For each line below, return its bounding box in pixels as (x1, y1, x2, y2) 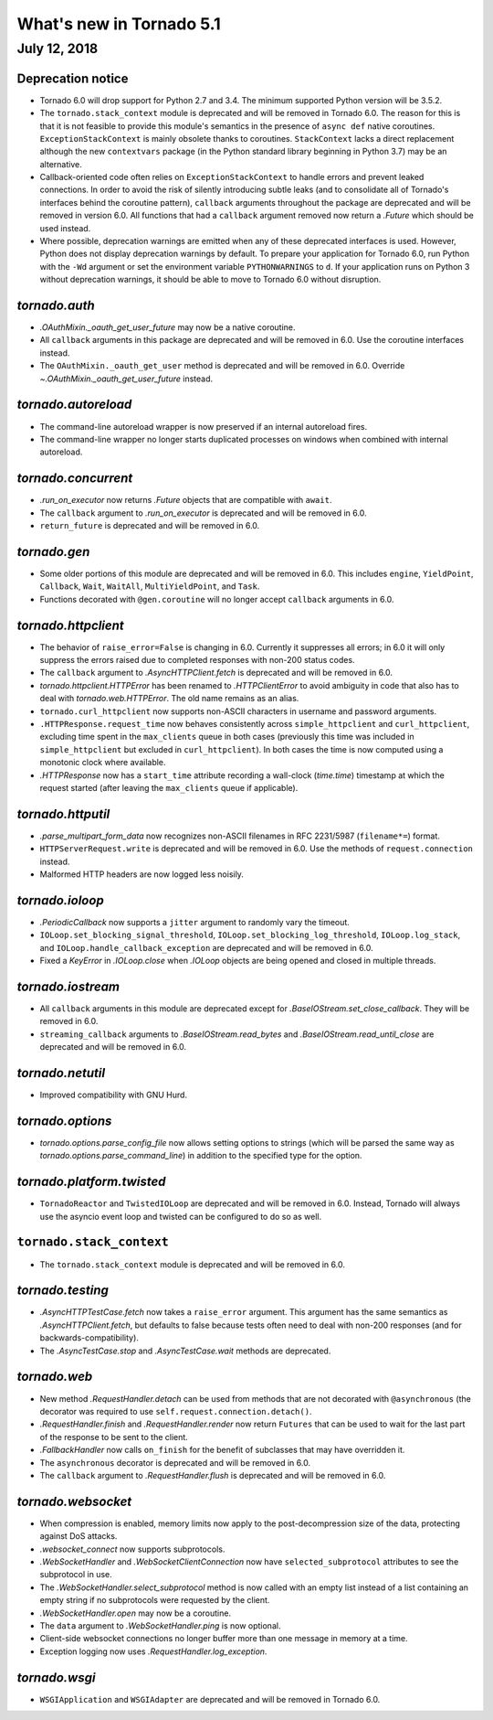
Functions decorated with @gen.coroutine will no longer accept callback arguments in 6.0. (39, 593, 394, 604)
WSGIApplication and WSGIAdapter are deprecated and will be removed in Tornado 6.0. (39, 1693, 381, 1704)
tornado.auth (16, 298, 95, 313)
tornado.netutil (16, 1065, 105, 1081)
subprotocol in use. (39, 1569, 113, 1580)
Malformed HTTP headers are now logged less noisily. (39, 869, 244, 880)
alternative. (39, 158, 82, 169)
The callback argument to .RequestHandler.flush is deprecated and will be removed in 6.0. (39, 1469, 386, 1480)
